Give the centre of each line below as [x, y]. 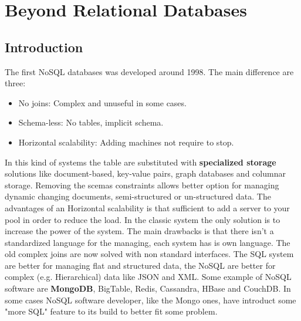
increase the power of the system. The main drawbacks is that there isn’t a [139, 231]
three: [15, 83]
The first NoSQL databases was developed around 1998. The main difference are [149, 71]
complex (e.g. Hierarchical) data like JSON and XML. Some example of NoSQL [148, 277]
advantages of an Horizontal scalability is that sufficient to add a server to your [147, 207]
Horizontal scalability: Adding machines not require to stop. [126, 142]
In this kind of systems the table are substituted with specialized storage [141, 162]
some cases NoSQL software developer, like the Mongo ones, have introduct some [150, 300]
